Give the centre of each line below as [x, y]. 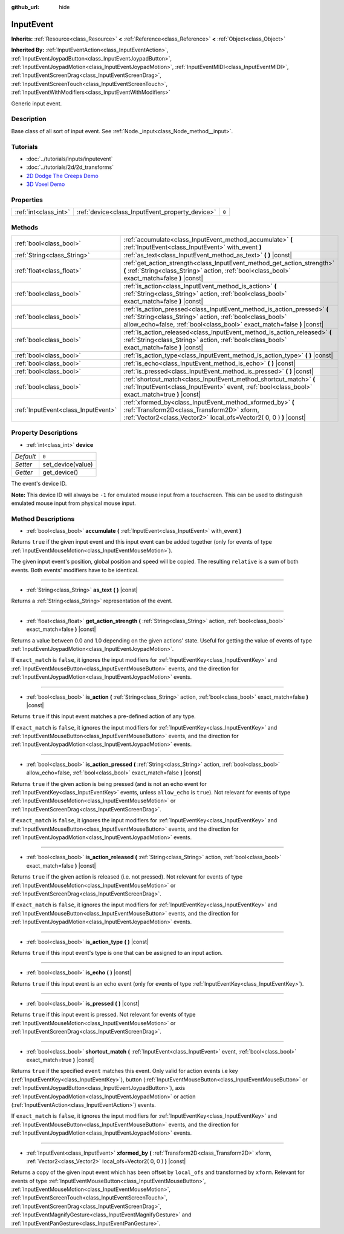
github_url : [25, 7]
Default [25, 457]
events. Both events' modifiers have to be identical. [75, 570]
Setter [24, 464]
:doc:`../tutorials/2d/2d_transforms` [70, 167]
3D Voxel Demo [46, 184]
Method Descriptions [43, 519]
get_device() [60, 472]
